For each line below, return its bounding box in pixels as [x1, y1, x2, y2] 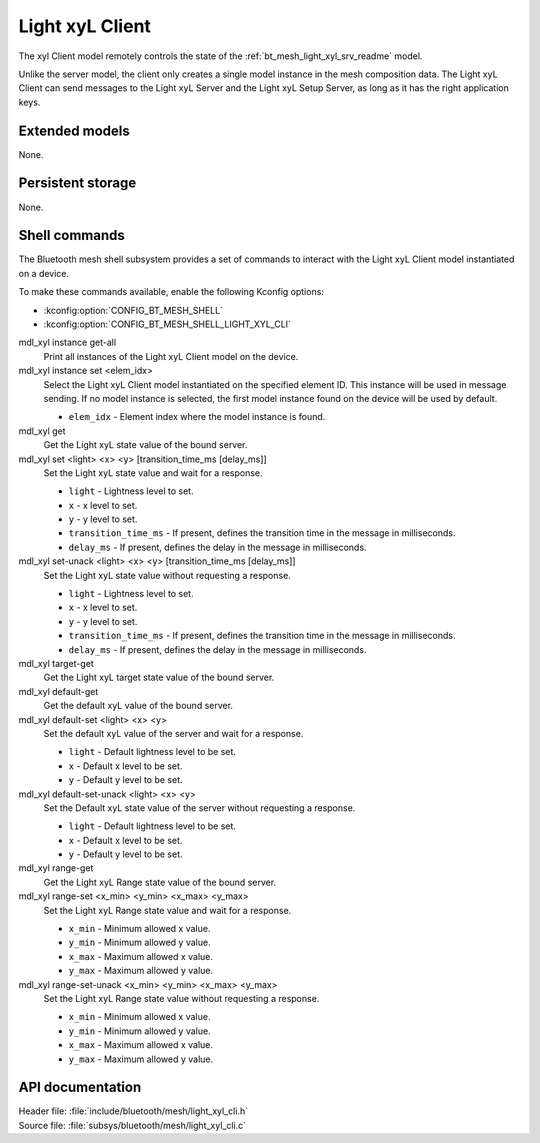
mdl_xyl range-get [18, 862, 94, 874]
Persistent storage [18, 175, 137, 192]
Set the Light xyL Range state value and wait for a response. [43, 904, 292, 916]
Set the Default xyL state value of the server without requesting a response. [43, 801, 356, 814]
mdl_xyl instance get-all [18, 336, 117, 349]
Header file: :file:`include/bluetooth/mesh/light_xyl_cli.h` [18, 1105, 249, 1117]
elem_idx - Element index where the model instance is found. [68, 411, 326, 423]
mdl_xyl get [18, 425, 66, 437]
